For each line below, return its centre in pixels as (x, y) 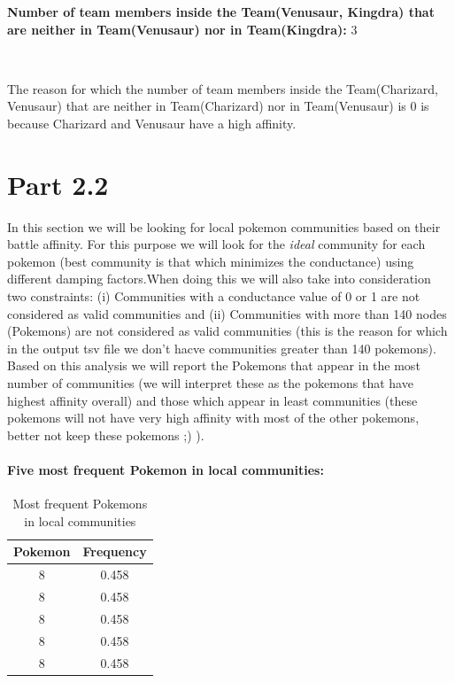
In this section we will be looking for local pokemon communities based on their (224, 226)
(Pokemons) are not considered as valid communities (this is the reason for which (227, 331)
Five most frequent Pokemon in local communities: (166, 470)
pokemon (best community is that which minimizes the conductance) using (211, 261)
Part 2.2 (58, 184)
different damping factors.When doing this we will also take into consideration (219, 279)
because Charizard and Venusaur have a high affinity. (152, 123)
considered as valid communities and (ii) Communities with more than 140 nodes (227, 313)
